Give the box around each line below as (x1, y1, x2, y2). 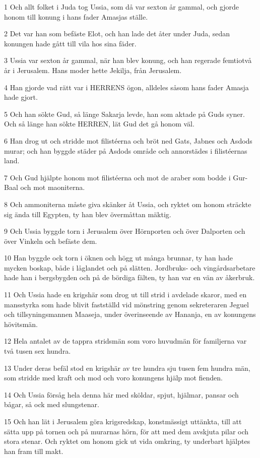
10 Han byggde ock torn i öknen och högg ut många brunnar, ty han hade (4, 252, 233, 263)
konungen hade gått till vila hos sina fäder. (4, 38, 137, 48)
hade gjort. (4, 92, 38, 102)
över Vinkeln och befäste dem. (4, 235, 97, 246)
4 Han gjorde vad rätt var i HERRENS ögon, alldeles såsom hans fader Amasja (4, 82, 249, 92)
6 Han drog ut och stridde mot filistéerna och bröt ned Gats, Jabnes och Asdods (4, 135, 252, 146)
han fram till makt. (4, 445, 63, 456)
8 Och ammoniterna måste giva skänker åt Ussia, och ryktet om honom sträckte (4, 199, 251, 209)
